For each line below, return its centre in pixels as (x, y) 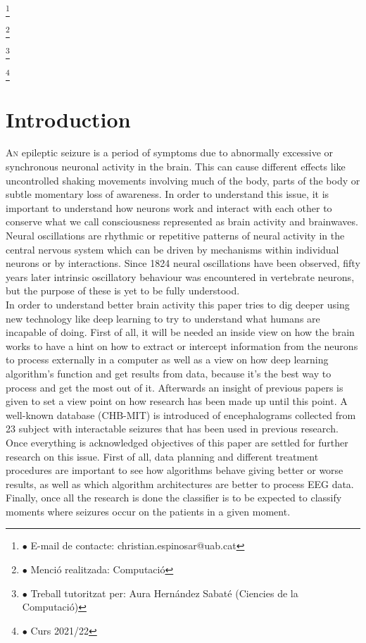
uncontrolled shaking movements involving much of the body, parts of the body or (183, 180)
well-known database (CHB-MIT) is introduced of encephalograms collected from (181, 414)
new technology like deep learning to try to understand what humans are (163, 318)
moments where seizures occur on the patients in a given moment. (148, 511)
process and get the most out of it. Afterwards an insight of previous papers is (175, 387)
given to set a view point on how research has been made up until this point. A (177, 401)
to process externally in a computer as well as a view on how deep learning (167, 360)
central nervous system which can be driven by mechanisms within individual (172, 249)
